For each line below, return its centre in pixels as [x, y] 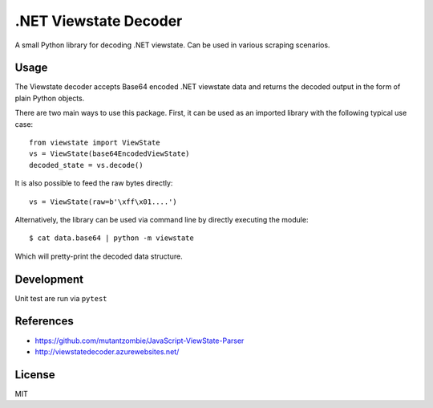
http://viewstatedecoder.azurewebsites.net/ [107, 351]
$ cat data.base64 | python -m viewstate [111, 238]
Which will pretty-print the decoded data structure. [99, 256]
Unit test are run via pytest [61, 298]
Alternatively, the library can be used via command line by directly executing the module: [162, 219]
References [44, 321]
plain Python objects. [50, 98]
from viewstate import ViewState [95, 143]
